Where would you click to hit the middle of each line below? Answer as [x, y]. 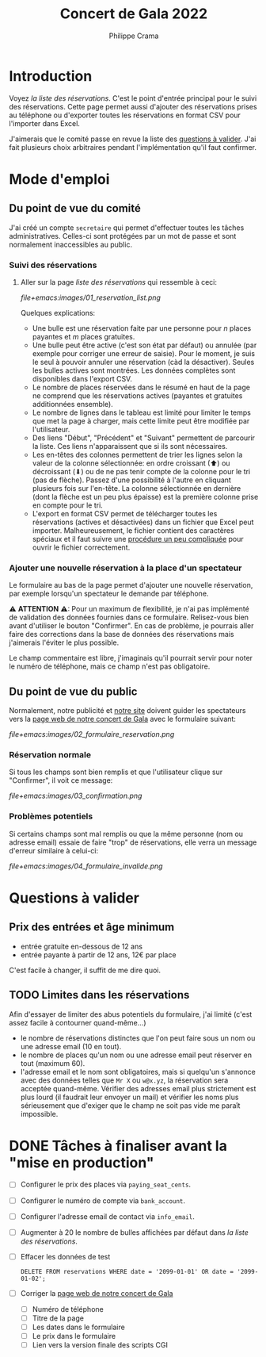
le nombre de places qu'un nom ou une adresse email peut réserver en [136, 1055]
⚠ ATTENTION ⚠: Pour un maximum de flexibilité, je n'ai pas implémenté [129, 609]
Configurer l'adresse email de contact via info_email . [107, 1216]
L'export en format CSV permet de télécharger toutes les [125, 513]
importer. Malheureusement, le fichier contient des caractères [133, 530]
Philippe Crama [134, 36]
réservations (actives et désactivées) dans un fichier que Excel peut [143, 522]
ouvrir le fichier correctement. [81, 547]
